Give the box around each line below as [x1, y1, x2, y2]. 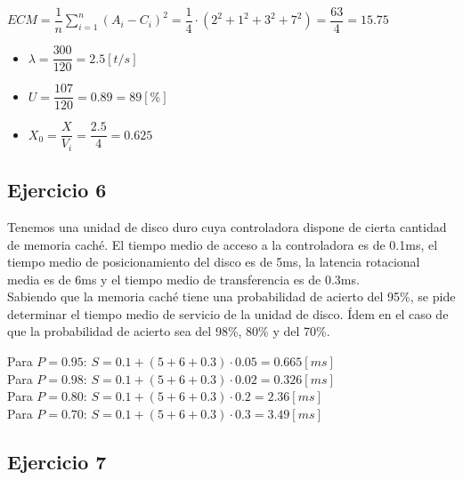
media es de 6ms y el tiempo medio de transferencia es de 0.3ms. [7, 269, 360, 288]
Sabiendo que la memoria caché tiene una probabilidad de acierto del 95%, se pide [7, 287, 456, 306]
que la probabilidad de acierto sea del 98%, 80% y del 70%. [7, 322, 330, 340]
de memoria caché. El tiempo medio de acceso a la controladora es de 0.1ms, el [7, 235, 438, 253]
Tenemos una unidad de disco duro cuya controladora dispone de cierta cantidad [7, 217, 447, 236]
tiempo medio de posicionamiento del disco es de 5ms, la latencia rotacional [7, 252, 420, 271]
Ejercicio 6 [7, 176, 107, 204]
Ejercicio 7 [7, 447, 107, 475]
